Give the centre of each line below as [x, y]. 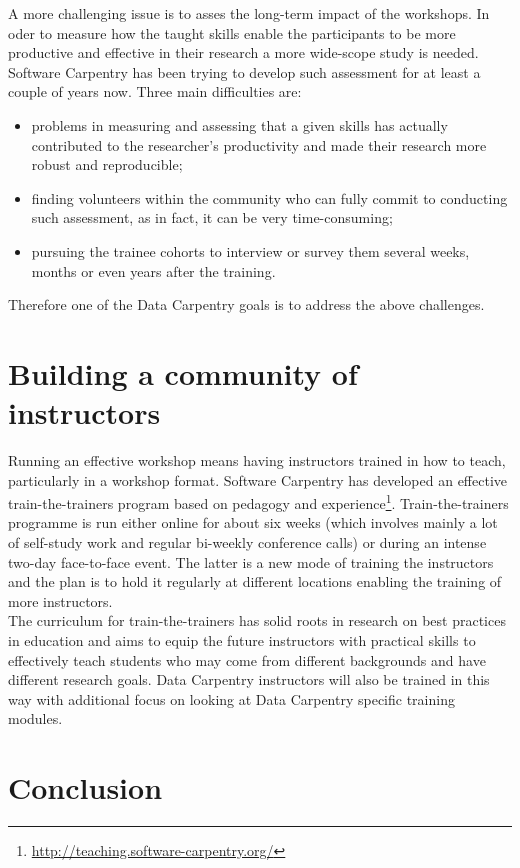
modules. [35, 718]
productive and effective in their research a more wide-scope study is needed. [243, 52]
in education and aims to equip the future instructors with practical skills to [242, 640]
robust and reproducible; [107, 164]
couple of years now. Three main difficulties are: [155, 91]
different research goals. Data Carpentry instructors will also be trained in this [249, 679]
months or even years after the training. [153, 270]
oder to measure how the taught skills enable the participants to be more [232, 32]
